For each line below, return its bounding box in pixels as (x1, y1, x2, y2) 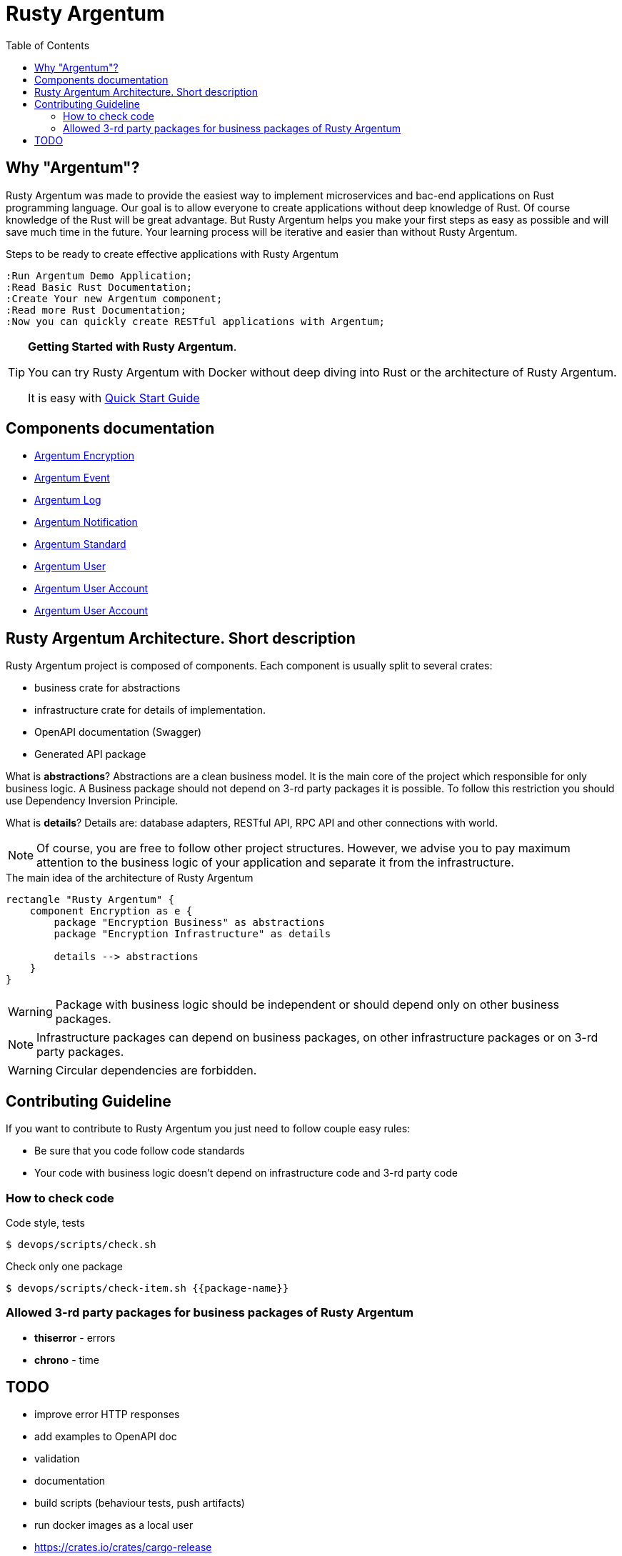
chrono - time (34, 1353, 99, 1366)
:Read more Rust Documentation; (6, 304, 186, 316)
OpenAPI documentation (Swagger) (34, 726, 202, 739)
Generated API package (34, 748, 146, 761)
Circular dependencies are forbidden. (55, 1063, 257, 1078)
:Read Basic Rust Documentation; (6, 281, 193, 293)
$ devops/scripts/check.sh (6, 1238, 156, 1250)
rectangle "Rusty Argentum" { (6, 894, 175, 906)
